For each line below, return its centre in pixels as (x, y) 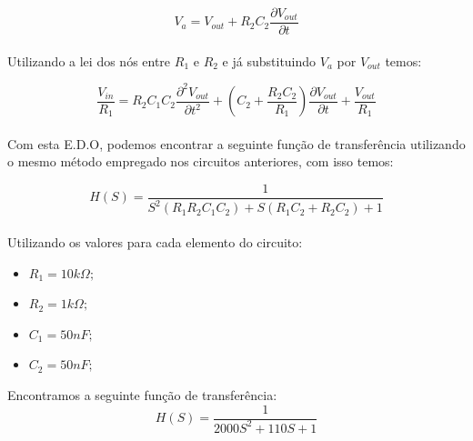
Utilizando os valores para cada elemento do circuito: (155, 242)
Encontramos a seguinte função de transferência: (142, 394)
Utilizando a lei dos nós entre (89, 60)
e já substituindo (269, 60)
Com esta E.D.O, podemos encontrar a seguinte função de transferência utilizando (236, 143)
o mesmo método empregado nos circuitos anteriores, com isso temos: (201, 161)
